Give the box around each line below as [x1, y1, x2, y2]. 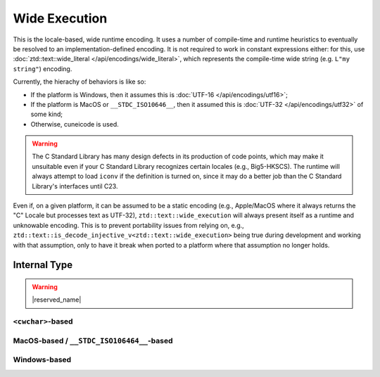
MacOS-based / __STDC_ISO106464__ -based [13, 336, 173, 345]
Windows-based [13, 355, 72, 365]
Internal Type [13, 259, 73, 271]
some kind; [30, 110, 63, 119]
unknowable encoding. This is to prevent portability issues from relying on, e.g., [13, 221, 244, 229]
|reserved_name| [32, 295, 82, 304]
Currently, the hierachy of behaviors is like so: [13, 77, 146, 86]
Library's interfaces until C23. [32, 181, 118, 190]
